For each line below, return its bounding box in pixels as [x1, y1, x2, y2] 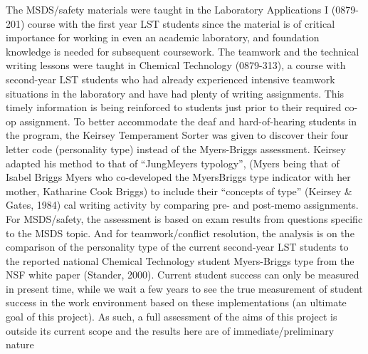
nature [6, 337, 34, 352]
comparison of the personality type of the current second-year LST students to [6, 239, 349, 254]
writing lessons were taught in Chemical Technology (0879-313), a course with [6, 58, 346, 73]
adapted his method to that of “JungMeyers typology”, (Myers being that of [6, 155, 340, 170]
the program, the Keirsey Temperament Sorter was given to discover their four [6, 127, 349, 142]
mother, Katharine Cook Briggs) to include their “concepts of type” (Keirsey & [6, 183, 352, 198]
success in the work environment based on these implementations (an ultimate [6, 295, 347, 310]
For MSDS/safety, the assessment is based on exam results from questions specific [6, 211, 363, 226]
